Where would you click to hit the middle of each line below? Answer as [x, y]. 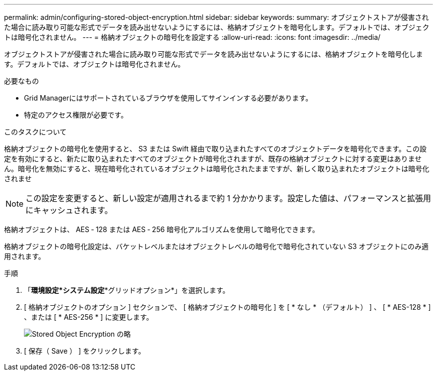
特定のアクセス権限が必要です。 [76, 115]
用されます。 [25, 256]
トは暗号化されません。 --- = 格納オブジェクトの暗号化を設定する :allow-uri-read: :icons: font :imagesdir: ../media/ [192, 37]
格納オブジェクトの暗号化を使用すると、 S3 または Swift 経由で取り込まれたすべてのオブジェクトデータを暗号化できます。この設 [215, 149]
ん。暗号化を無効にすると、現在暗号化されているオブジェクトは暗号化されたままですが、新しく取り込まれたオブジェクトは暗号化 [217, 169]
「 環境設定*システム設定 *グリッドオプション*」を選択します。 [127, 290]
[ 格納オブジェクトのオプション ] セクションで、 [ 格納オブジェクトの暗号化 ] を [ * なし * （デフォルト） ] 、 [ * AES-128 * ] [227, 307]
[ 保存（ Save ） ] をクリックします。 [85, 351]
